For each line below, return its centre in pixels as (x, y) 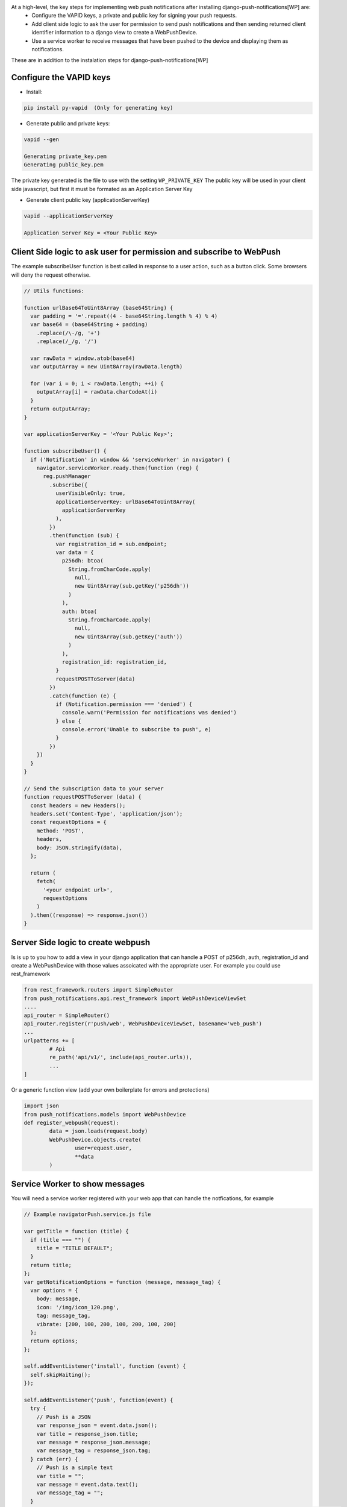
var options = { (54, 1290)
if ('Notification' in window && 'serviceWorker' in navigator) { (130, 459)
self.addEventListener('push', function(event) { (98, 1400)
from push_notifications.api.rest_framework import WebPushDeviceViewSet (135, 998)
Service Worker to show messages (78, 1184)
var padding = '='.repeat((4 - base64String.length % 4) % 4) (124, 316)
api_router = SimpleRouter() (67, 1015)
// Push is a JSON (64, 1417)
